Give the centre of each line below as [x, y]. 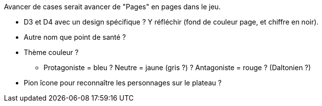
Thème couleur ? [51, 52]
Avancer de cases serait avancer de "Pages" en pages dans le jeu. [113, 7]
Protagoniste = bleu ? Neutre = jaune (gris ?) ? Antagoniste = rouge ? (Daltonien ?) [177, 67]
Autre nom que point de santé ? [75, 37]
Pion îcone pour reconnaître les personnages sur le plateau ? [123, 83]
